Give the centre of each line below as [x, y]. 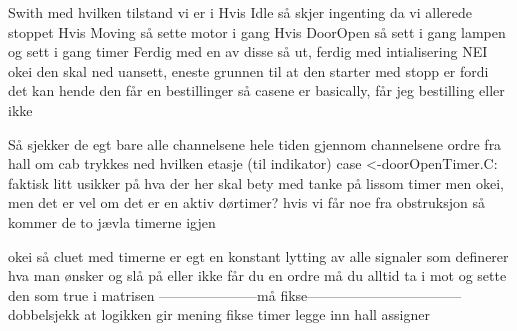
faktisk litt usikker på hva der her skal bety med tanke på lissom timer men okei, [256, 182]
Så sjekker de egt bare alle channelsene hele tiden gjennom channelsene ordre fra [255, 143]
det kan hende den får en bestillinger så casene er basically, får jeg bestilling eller [256, 90]
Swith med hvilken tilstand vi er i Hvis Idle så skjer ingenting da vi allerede [240, 12]
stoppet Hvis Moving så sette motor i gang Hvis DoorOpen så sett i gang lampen [257, 31]
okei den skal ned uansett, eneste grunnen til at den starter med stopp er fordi [248, 70]
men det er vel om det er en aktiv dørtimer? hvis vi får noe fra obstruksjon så [246, 202]
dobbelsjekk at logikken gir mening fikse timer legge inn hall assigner [219, 314]
